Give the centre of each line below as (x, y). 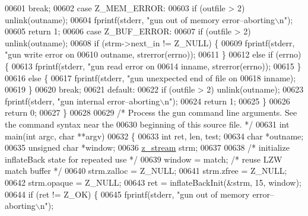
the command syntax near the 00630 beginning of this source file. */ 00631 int (147, 124)
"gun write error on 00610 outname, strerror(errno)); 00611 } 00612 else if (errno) (153, 54)
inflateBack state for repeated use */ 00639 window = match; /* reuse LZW (144, 159)
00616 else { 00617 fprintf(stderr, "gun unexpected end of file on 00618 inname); (150, 77)
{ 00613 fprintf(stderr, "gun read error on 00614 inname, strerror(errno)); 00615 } (153, 66)
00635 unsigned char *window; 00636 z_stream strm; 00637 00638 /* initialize (147, 147)
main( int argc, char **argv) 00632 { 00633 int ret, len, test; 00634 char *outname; (154, 136)
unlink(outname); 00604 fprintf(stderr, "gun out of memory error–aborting (140, 19)
